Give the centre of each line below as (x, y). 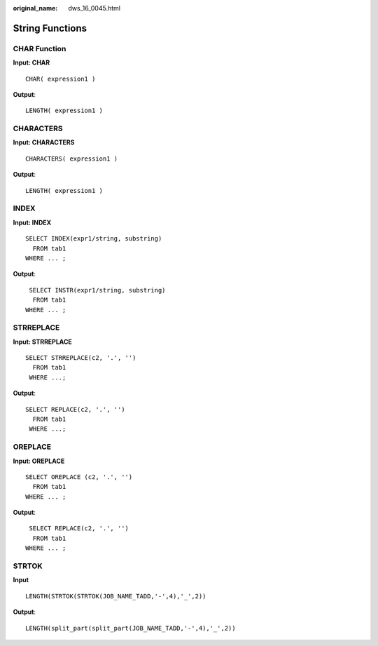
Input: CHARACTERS (44, 142)
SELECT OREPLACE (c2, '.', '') (79, 477)
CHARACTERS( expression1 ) (72, 159)
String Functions (50, 28)
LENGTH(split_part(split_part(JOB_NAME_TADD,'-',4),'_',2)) (131, 628)
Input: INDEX (32, 222)
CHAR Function (40, 48)
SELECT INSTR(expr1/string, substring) (97, 290)
